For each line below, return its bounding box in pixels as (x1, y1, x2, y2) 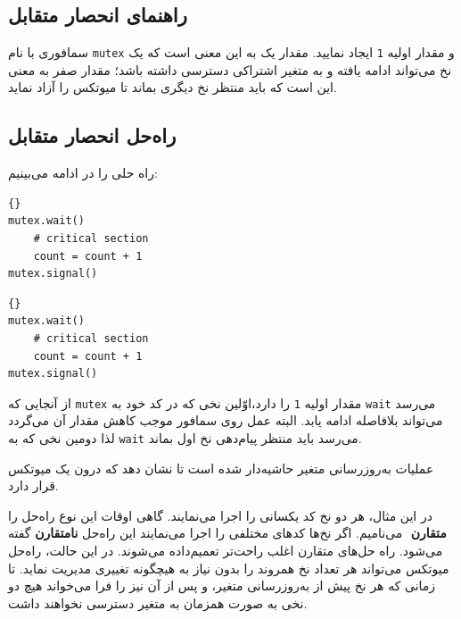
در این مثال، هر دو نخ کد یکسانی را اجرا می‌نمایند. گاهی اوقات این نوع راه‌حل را (8, 506, 432, 524)
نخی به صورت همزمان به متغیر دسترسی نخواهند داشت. (8, 593, 308, 612)
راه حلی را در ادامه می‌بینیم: (8, 163, 158, 182)
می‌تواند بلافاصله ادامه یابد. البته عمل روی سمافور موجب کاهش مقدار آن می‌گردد (8, 411, 443, 430)
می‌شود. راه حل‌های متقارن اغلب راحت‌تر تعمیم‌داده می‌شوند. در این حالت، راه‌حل (8, 541, 443, 560)
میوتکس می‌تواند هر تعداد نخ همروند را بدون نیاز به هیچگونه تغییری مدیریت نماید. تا (8, 558, 449, 577)
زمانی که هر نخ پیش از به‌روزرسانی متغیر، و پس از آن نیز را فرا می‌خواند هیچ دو (8, 576, 436, 595)
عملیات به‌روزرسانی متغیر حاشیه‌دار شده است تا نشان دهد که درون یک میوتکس (8, 458, 434, 477)
